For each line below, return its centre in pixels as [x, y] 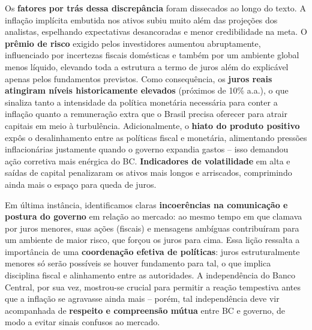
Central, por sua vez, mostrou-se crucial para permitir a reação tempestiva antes [153, 286]
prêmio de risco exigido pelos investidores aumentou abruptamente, [133, 43]
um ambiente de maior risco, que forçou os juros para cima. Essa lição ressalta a [152, 240]
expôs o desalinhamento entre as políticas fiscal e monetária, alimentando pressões [156, 137]
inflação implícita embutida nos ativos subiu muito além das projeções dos [141, 19]
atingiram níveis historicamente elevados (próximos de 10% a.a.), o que [147, 90]
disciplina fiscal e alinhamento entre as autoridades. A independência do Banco [150, 275]
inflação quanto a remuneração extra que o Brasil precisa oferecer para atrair [146, 114]
